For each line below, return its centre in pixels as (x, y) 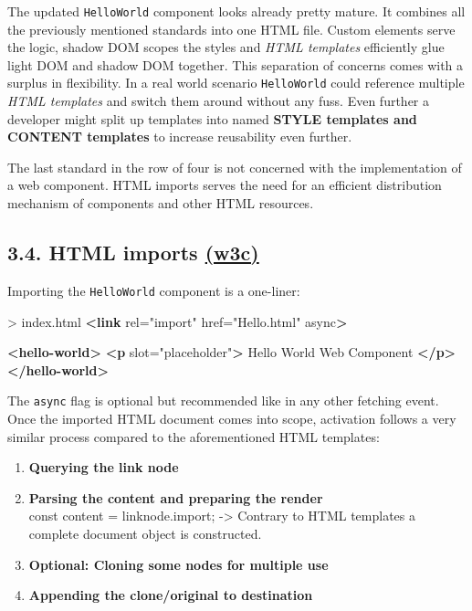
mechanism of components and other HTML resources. (161, 203)
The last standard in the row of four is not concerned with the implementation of (235, 167)
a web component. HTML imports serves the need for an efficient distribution (225, 185)
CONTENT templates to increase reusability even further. (180, 137)
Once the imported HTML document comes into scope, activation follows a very (232, 418)
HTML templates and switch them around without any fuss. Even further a (218, 101)
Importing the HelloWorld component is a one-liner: (154, 290)
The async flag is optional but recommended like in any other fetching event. (223, 400)
